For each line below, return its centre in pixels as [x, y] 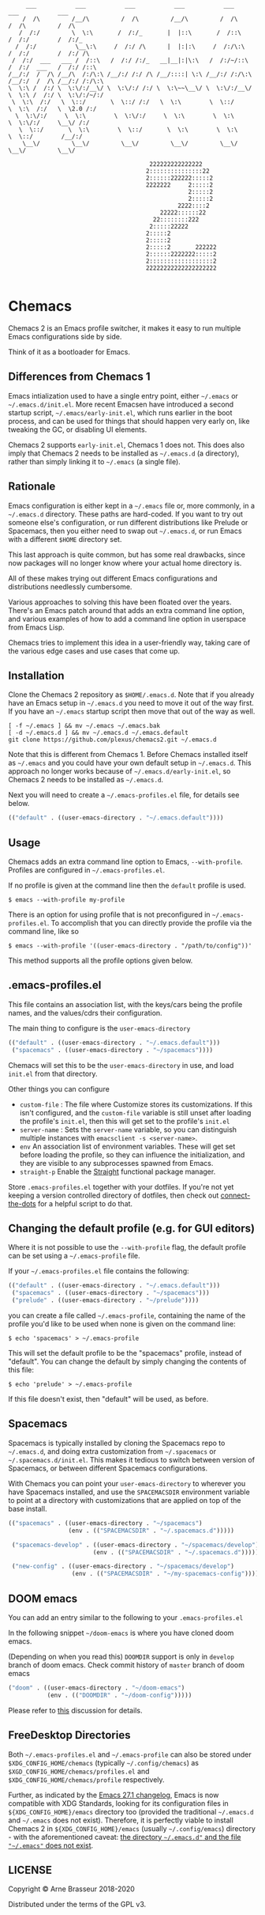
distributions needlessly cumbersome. [70, 586]
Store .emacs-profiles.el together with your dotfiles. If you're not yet [121, 1186]
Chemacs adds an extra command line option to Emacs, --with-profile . [125, 862]
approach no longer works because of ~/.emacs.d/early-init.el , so [119, 771]
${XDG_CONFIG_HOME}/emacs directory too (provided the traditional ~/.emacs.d [131, 1811]
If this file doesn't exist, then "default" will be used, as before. [108, 1399]
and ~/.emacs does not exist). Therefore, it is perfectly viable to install [121, 1820]
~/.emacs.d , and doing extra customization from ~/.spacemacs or [112, 1451]
